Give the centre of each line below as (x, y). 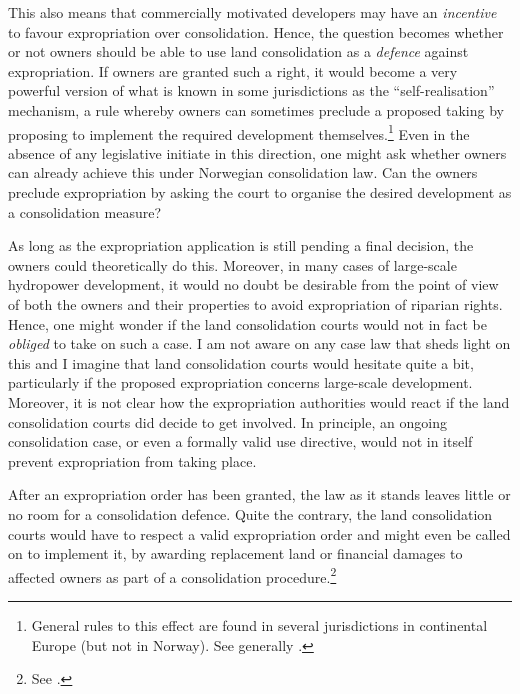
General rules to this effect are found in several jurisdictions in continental (259, 624)
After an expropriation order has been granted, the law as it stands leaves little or (259, 494)
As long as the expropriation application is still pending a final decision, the (241, 245)
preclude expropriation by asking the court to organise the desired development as (260, 192)
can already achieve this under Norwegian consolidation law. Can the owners (243, 172)
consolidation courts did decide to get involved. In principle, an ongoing (227, 421)
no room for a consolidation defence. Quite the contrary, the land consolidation (250, 513)
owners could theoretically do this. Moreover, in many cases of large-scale (232, 264)
